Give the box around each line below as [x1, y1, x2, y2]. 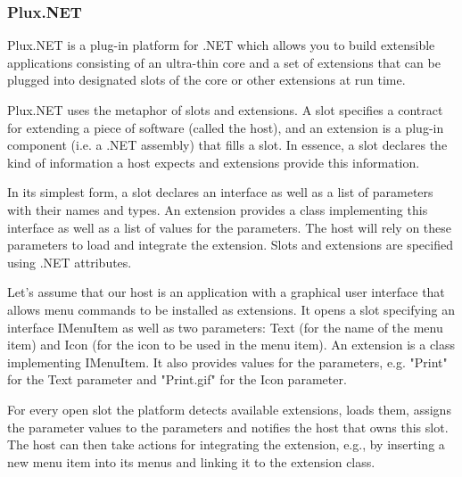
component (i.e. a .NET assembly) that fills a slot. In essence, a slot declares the [7, 136, 448, 154]
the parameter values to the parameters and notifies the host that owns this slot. [7, 417, 449, 436]
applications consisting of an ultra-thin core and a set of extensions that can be [7, 53, 441, 71]
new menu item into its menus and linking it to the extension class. [7, 452, 375, 471]
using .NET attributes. [7, 252, 132, 271]
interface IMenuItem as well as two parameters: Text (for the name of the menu [7, 317, 443, 336]
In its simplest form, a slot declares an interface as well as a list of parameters [7, 183, 433, 201]
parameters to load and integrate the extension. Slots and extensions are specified [7, 235, 453, 254]
